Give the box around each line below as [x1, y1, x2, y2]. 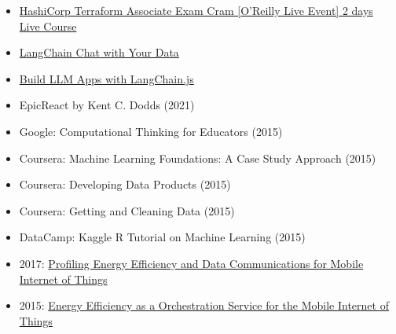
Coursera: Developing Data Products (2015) [19, 176, 231, 193]
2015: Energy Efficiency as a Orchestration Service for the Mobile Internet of [19, 297, 389, 314]
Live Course [19, 17, 77, 34]
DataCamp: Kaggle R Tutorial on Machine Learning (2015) [19, 229, 306, 245]
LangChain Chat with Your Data [19, 44, 179, 61]
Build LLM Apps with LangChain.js [19, 70, 194, 86]
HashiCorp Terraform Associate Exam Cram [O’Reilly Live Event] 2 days [19, 2, 373, 18]
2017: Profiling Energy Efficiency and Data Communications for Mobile [19, 255, 364, 271]
